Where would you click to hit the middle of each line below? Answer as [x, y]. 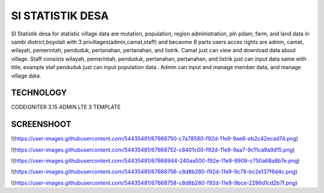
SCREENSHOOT [41, 124]
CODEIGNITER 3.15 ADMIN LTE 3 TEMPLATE [66, 107]
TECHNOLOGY [39, 93]
